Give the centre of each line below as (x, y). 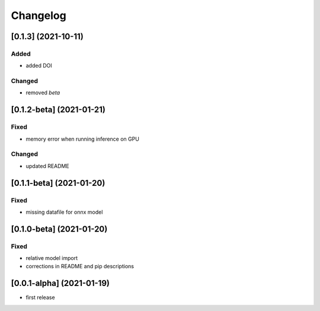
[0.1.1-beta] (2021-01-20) (58, 183)
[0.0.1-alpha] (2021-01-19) (60, 283)
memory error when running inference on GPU (82, 139)
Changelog (39, 15)
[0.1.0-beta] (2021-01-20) (59, 229)
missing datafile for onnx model (64, 212)
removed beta (43, 93)
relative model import (52, 258)
